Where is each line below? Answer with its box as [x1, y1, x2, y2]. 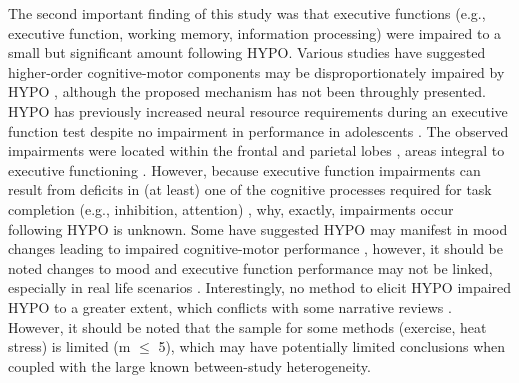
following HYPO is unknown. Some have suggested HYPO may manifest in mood [8, 218, 508, 239]
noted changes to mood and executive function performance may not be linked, [8, 257, 493, 278]
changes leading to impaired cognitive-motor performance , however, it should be [8, 238, 504, 259]
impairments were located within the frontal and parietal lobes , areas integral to [8, 140, 505, 161]
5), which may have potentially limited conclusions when [158, 336, 506, 357]
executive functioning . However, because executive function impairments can [8, 159, 481, 180]
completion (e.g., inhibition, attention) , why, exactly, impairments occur [8, 198, 454, 219]
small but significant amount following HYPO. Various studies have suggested [8, 42, 486, 63]
